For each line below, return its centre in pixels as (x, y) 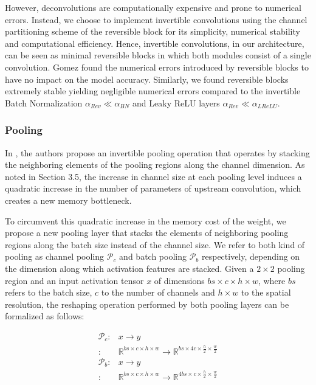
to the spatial (266, 292)
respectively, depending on (251, 256)
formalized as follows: (45, 316)
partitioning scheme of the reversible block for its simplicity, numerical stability (153, 31)
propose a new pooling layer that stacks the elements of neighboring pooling (147, 233)
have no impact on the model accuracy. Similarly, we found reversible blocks (147, 79)
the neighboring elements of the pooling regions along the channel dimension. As (155, 165)
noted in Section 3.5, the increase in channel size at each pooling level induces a (153, 176)
